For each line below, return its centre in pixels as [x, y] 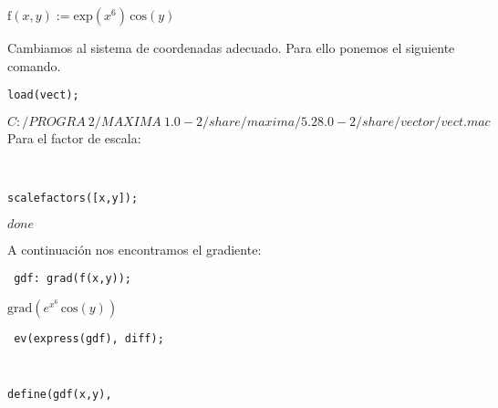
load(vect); [43, 95]
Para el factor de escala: [74, 137]
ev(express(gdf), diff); [89, 338]
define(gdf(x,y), [60, 395]
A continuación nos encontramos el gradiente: [135, 249]
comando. [34, 65]
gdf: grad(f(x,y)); [73, 279]
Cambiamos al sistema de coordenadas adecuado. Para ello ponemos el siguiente [231, 47]
